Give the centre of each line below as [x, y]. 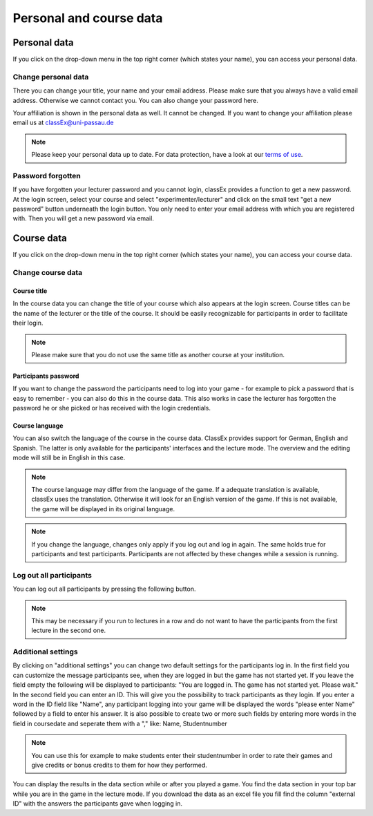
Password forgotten [47, 175]
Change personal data [51, 77]
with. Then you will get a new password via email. [84, 218]
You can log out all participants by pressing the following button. [104, 589]
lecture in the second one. [69, 630]
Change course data [48, 273]
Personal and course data [88, 18]
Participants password [46, 376]
